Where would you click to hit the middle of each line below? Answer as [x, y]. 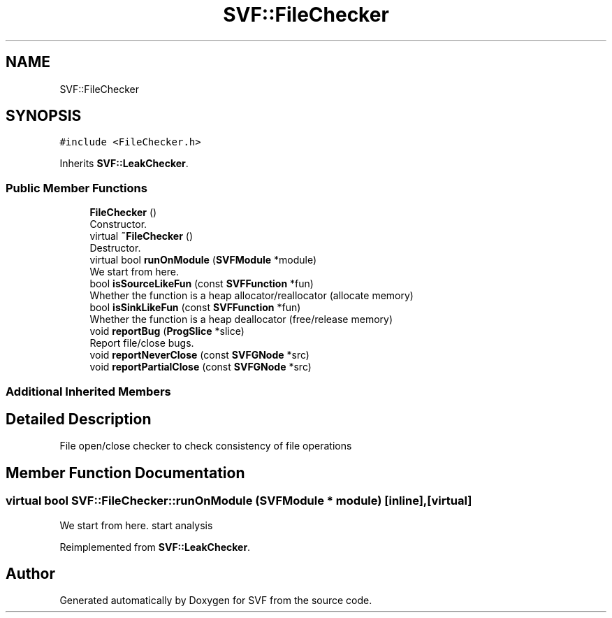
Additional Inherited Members [88, 391]
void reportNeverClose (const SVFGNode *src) [199, 355]
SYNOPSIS [44, 116]
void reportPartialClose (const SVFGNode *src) [201, 367]
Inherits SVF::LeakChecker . [124, 164]
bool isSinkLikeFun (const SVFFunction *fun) [195, 308]
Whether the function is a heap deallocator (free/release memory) [241, 319]
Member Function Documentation [125, 473]
